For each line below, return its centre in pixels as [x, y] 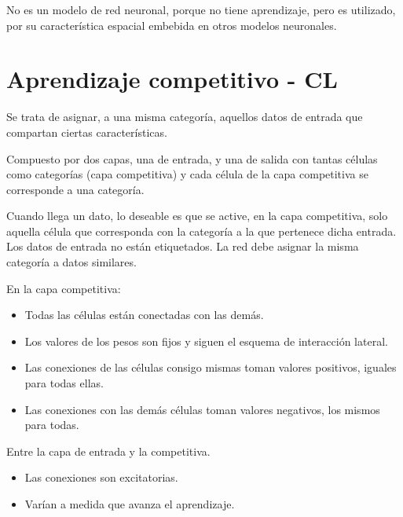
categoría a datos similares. [71, 262]
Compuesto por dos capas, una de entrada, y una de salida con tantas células [192, 158]
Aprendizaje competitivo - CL [172, 79]
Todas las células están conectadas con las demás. [144, 315]
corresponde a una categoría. [75, 189]
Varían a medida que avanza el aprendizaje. [130, 504]
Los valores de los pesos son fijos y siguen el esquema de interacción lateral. [206, 341]
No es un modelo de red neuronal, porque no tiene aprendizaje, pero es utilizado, [201, 9]
